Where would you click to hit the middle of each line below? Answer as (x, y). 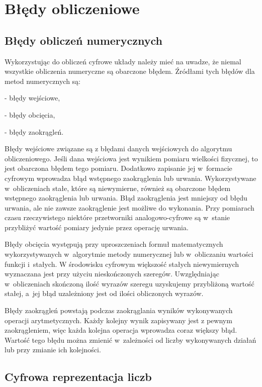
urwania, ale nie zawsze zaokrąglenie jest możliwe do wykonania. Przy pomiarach (129, 207)
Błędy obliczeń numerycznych (83, 40)
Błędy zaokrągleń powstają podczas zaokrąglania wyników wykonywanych (119, 310)
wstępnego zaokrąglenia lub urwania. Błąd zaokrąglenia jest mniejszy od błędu (126, 198)
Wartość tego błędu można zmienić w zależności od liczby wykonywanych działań (130, 340)
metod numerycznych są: (42, 81)
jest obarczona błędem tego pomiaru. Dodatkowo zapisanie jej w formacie (118, 168)
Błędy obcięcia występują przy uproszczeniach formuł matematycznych (114, 244)
